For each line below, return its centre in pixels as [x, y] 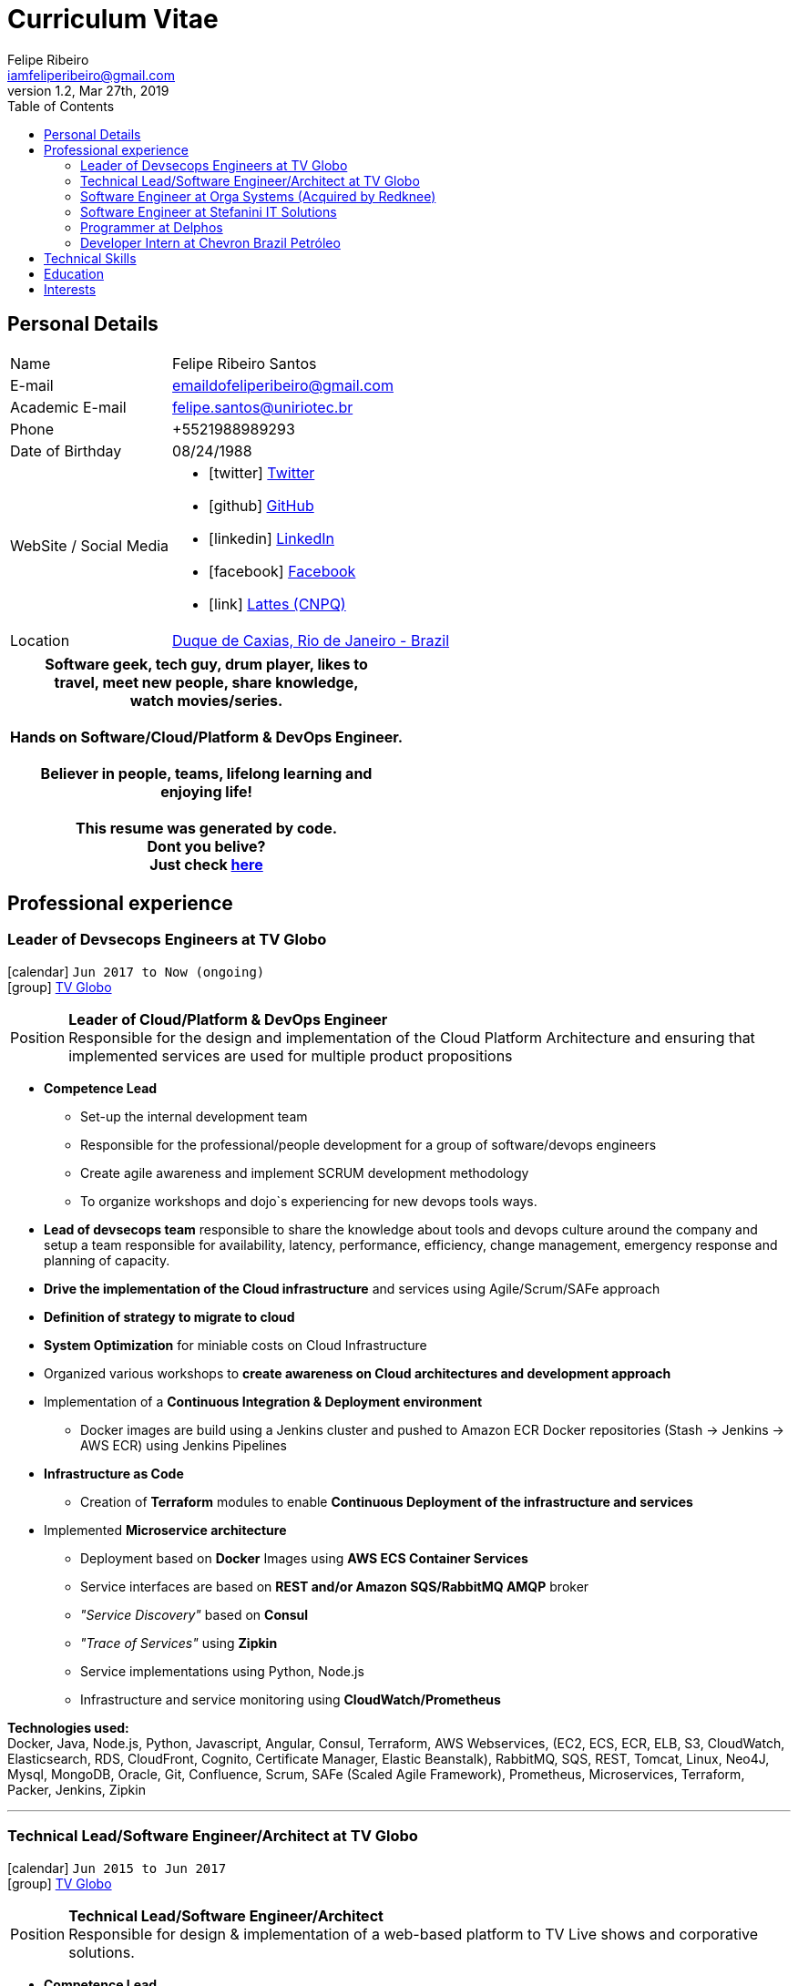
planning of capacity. [107, 1260]
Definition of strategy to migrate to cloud [169, 1316]
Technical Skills [90, 258]
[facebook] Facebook [282, 571]
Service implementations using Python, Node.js [222, 1671]
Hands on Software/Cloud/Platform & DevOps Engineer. [207, 737]
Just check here [206, 864]
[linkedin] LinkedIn [271, 538]
